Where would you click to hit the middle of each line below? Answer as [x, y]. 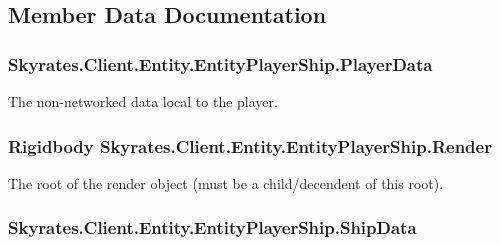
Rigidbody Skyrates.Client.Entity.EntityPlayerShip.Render [250, 145]
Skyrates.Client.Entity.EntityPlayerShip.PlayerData [220, 63]
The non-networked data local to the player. [143, 101]
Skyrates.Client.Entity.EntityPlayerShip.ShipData [212, 227]
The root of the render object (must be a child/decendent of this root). [226, 182]
